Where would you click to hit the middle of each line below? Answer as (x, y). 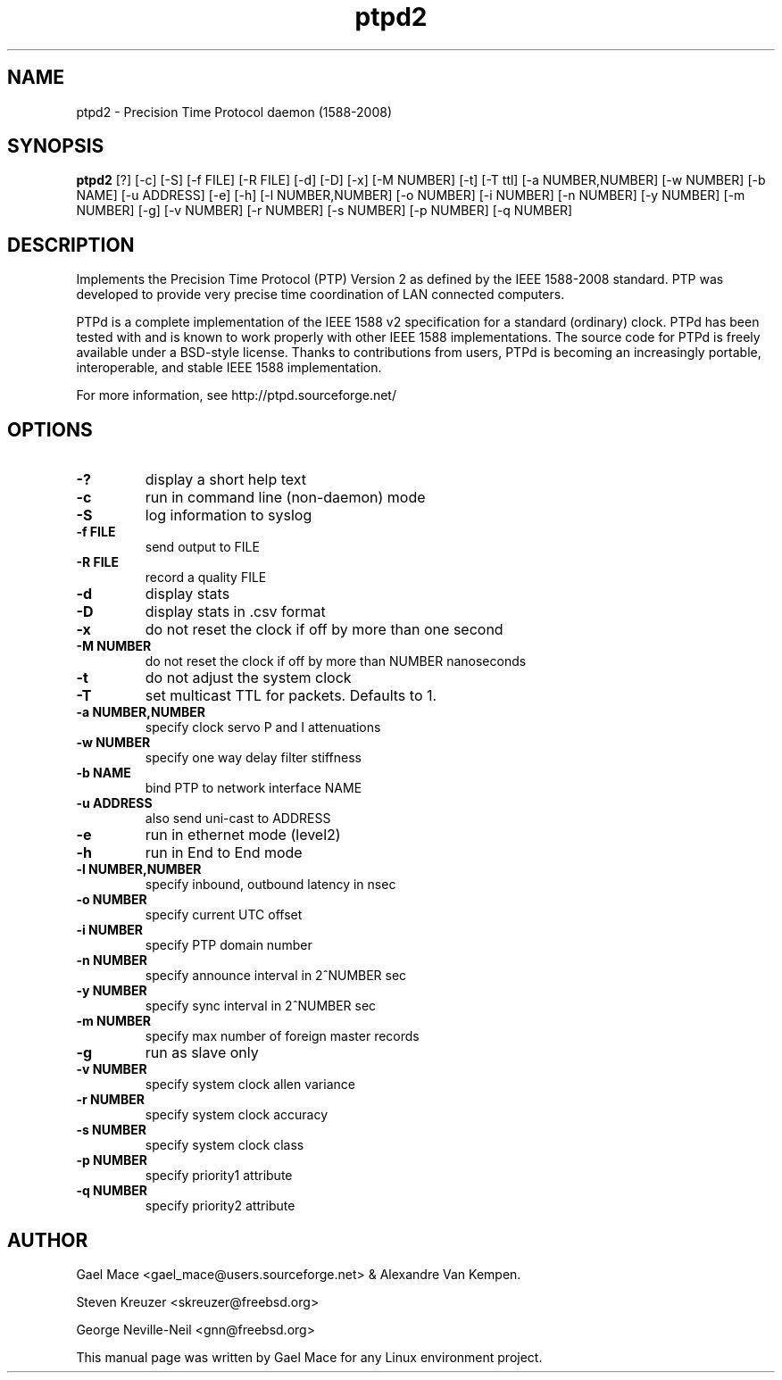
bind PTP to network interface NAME (254, 788)
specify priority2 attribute (220, 1206)
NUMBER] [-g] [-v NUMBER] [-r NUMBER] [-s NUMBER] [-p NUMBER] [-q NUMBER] (324, 211)
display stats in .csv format (235, 612)
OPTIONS (50, 429)
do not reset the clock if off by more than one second (324, 630)
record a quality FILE (206, 578)
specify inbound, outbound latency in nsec (270, 885)
